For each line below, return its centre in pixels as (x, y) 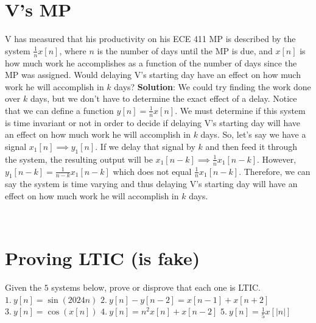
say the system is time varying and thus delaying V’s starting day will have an (151, 184)
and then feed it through (251, 146)
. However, (277, 159)
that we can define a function (59, 110)
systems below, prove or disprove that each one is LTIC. (156, 287)
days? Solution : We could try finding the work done (212, 86)
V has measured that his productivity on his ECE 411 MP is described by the (150, 39)
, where (73, 50)
